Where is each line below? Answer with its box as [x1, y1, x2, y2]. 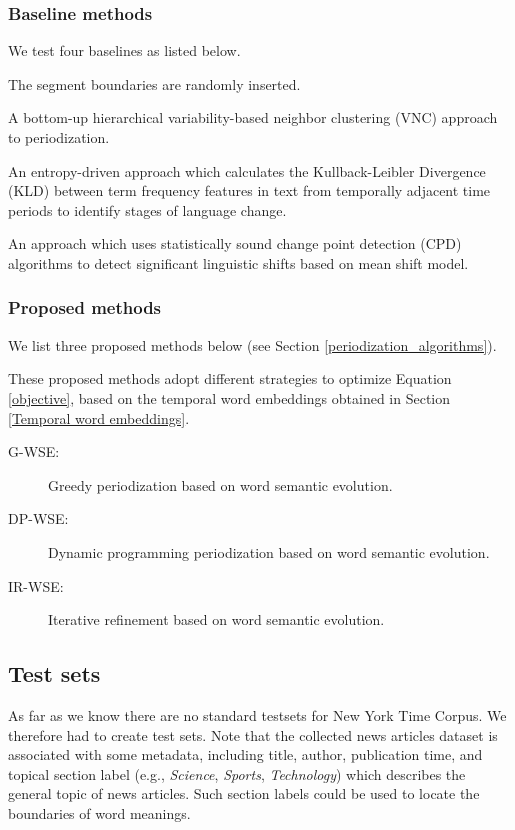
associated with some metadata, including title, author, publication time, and [8, 744, 483, 765]
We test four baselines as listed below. [8, 40, 241, 61]
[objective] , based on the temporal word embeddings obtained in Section [8, 387, 451, 408]
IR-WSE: [8, 575, 64, 596]
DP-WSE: [8, 508, 69, 529]
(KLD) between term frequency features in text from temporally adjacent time [8, 180, 491, 201]
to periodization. [8, 127, 110, 147]
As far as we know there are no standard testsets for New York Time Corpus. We [8, 704, 507, 725]
